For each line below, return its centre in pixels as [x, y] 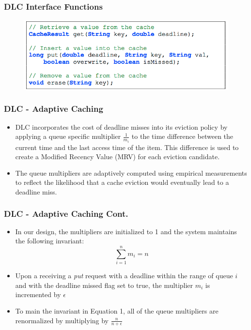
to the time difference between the [182, 136]
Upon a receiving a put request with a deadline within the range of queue [124, 276]
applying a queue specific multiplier [68, 136]
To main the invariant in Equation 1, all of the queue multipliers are [117, 310]
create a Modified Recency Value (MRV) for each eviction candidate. [118, 157]
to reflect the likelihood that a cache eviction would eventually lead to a [122, 182]
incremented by [38, 294]
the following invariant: [50, 241]
